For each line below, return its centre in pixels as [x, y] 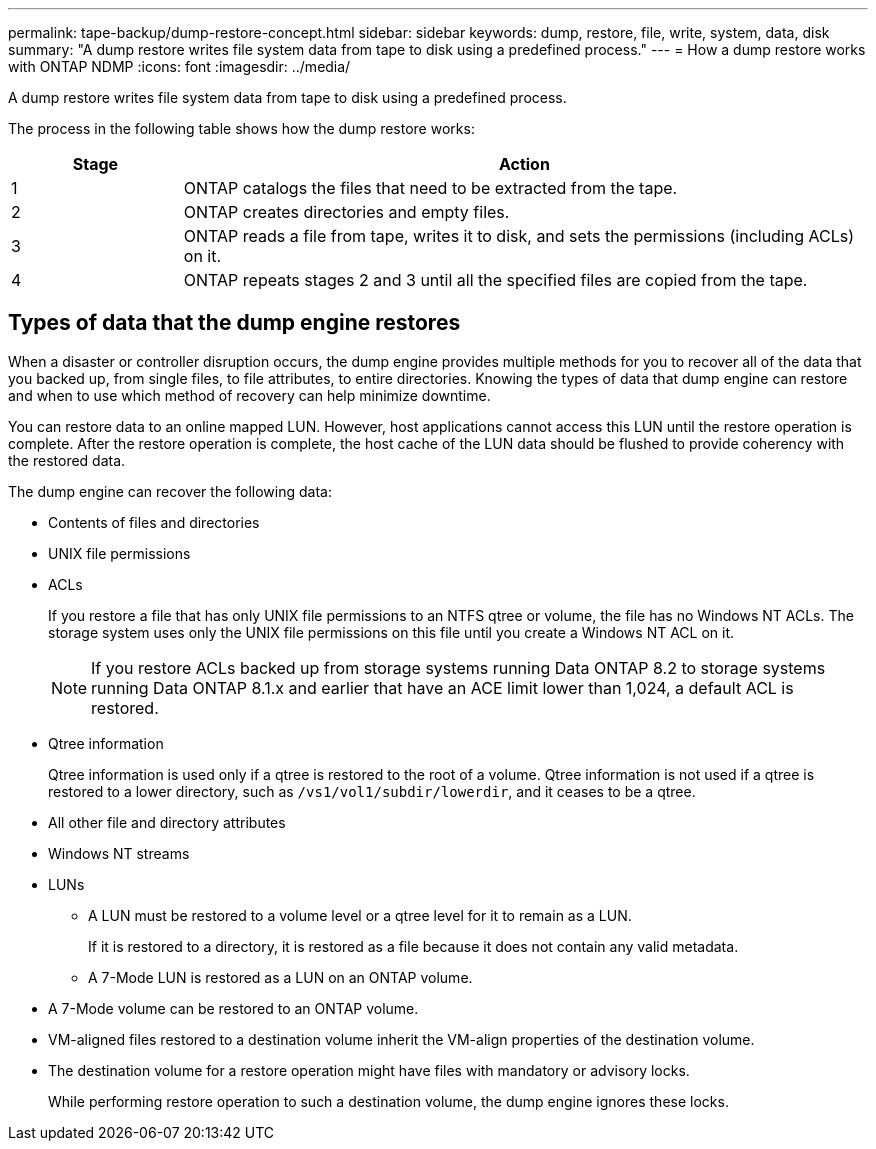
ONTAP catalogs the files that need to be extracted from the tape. [430, 188]
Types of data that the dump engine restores [234, 323]
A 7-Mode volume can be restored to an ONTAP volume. [233, 1008]
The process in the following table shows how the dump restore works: [241, 128]
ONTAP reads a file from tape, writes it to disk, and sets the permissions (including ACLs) [519, 236]
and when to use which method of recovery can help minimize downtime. [249, 395]
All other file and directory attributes [167, 822]
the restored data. [67, 460]
